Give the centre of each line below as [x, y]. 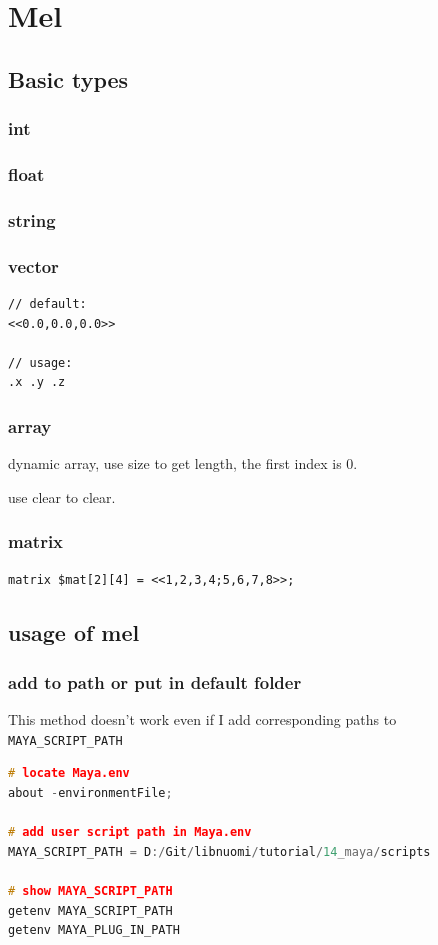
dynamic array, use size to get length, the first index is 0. [183, 463]
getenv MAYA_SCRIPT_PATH [90, 910]
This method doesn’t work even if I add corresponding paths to [202, 719]
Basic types [68, 78]
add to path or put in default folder [155, 681]
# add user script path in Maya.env [130, 832]
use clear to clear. [62, 496]
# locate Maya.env [69, 773]
